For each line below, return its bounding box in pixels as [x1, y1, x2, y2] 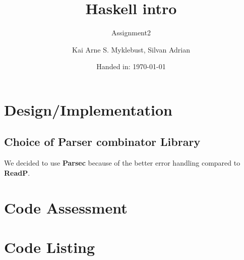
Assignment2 [111, 27, 151, 38]
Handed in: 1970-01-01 [96, 61, 166, 72]
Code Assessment [4, 197, 128, 218]
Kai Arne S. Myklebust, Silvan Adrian [72, 44, 190, 55]
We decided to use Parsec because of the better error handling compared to [4, 158, 240, 168]
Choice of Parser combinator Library [4, 134, 201, 149]
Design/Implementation [4, 99, 172, 120]
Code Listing [4, 237, 95, 257]
